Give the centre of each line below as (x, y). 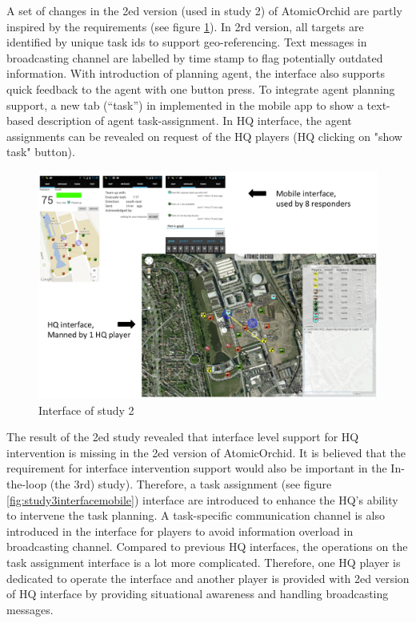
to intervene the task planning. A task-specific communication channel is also (196, 515)
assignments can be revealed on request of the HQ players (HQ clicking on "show (204, 136)
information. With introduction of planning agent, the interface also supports (196, 73)
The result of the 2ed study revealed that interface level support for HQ (183, 437)
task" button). (41, 152)
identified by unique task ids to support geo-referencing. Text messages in (187, 42)
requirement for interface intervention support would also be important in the (197, 468)
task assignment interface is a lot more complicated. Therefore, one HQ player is (204, 562)
